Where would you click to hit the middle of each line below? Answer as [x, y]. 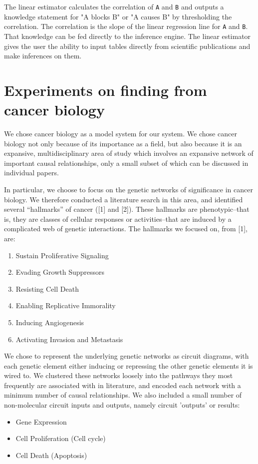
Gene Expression [41, 421]
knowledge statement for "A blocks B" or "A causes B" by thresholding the [118, 16]
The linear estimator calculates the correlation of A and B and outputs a [114, 6]
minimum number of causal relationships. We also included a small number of [123, 395]
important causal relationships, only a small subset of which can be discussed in [126, 163]
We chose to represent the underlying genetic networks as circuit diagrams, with [127, 356]
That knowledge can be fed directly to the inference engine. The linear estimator [128, 36]
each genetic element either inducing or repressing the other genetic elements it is [129, 365]
